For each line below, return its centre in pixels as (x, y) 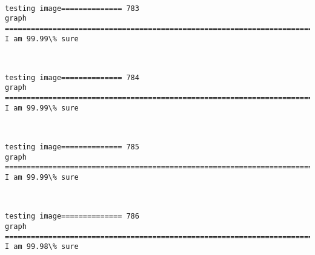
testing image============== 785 (72, 147)
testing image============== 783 (72, 8)
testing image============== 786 (72, 216)
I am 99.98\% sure (42, 247)
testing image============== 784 (72, 77)
